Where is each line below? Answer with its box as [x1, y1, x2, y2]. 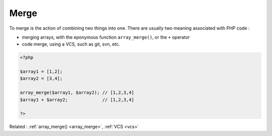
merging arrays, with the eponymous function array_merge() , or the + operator [22, 34, 190, 40]
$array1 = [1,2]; [20, 69, 63, 75]
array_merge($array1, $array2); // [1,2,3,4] [20, 90, 134, 95]
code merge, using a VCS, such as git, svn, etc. [22, 41, 120, 47]
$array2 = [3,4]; [20, 76, 63, 81]
